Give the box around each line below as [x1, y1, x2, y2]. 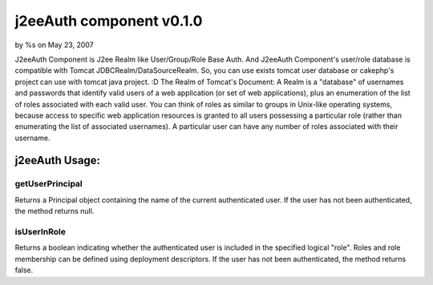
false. [14, 265, 34, 275]
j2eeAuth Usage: [14, 154, 100, 167]
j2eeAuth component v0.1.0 [14, 12, 203, 30]
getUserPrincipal [14, 179, 83, 190]
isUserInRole [14, 226, 66, 237]
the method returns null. [14, 207, 95, 216]
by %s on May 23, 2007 [14, 40, 94, 50]
